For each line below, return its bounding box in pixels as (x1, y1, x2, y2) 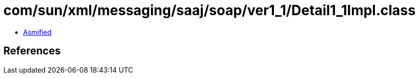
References (3, 45, 61, 57)
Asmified (23, 27, 52, 36)
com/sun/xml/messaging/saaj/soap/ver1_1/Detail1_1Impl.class (3, 2, 416, 19)
